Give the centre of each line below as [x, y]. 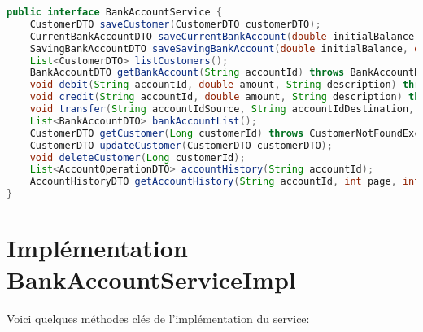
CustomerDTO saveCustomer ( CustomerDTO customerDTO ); [175, 24]
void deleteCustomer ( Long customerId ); [137, 157]
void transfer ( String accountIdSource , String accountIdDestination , [222, 109]
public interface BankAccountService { [114, 12]
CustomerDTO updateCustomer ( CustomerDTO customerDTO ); [181, 145]
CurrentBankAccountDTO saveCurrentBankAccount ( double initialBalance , [225, 36]
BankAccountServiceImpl [151, 280]
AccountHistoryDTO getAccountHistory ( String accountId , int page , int [225, 182]
